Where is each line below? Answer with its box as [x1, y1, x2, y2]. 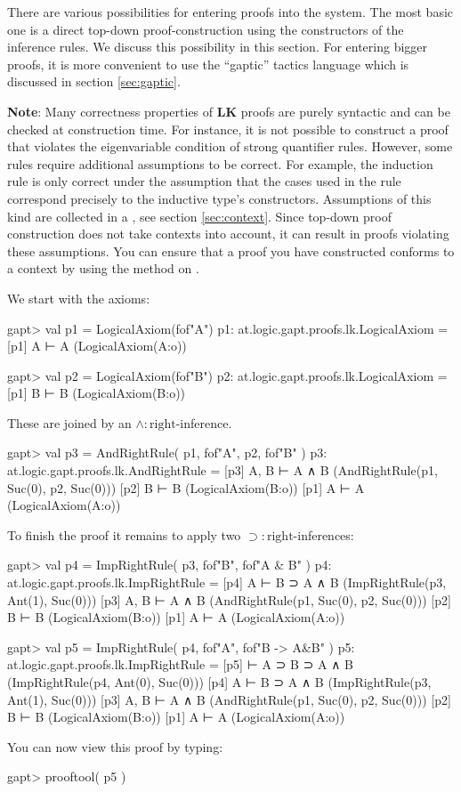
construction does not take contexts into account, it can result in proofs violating [7, 224, 449, 243]
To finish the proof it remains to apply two [7, 525, 241, 544]
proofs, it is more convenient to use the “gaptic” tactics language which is [7, 54, 409, 73]
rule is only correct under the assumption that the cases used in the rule [7, 172, 401, 190]
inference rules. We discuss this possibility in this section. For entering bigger [7, 37, 428, 56]
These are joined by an [7, 413, 132, 432]
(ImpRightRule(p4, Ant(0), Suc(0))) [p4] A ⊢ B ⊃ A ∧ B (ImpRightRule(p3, [7, 673, 432, 691]
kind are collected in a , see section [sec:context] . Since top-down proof [7, 206, 392, 225]
